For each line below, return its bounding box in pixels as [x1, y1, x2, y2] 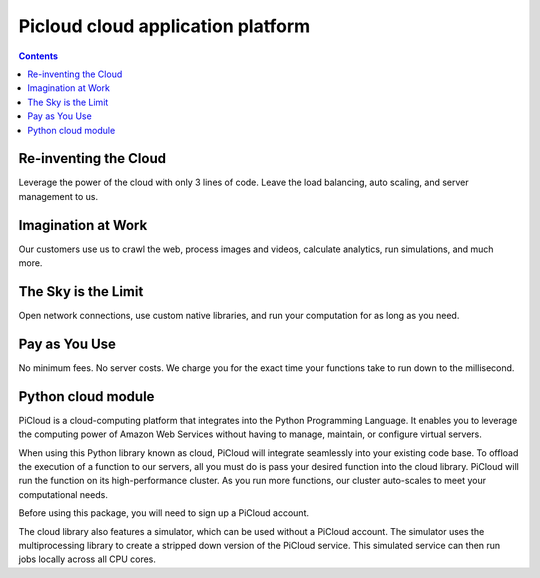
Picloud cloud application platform [18, 15, 311, 37]
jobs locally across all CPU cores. [18, 553, 157, 565]
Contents [18, 50, 59, 62]
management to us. [18, 190, 99, 202]
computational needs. [18, 488, 109, 500]
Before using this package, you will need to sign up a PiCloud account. [18, 507, 310, 519]
